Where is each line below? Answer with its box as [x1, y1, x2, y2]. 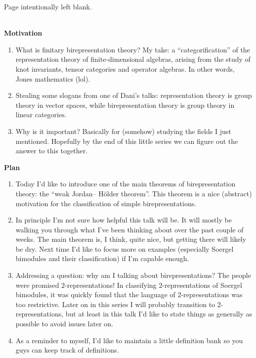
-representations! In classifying [65, 279, 157, 290]
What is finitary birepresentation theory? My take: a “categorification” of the [15, 44, 250, 54]
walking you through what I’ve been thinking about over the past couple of [15, 224, 244, 234]
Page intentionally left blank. [4, 1, 92, 11]
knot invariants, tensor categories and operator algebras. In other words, [15, 63, 235, 74]
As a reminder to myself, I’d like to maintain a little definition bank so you [15, 335, 243, 345]
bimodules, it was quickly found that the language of [15, 289, 175, 300]
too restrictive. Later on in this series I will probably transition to [15, 299, 215, 309]
